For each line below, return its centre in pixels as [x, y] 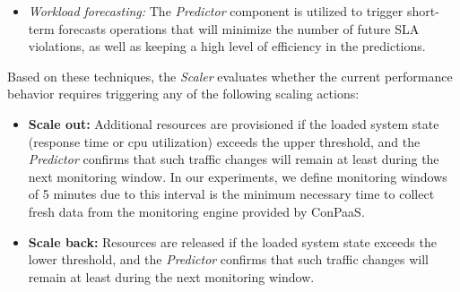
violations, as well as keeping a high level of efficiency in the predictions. [227, 46]
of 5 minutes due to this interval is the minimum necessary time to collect [231, 194]
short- [423, 11]
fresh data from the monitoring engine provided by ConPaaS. [196, 211]
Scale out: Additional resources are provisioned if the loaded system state [234, 123]
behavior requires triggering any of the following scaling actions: [183, 94]
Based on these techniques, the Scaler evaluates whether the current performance [230, 76]
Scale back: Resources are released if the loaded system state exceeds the [232, 241]
